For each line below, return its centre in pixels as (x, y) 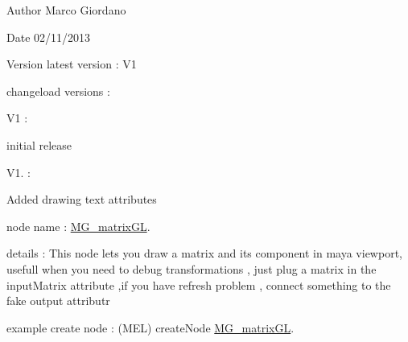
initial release (39, 144)
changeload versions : (58, 91)
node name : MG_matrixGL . (78, 226)
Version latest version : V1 (72, 64)
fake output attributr (58, 301)
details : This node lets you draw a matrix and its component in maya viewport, (204, 253)
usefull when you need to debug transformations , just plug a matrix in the (192, 268)
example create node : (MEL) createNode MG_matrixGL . (150, 327)
